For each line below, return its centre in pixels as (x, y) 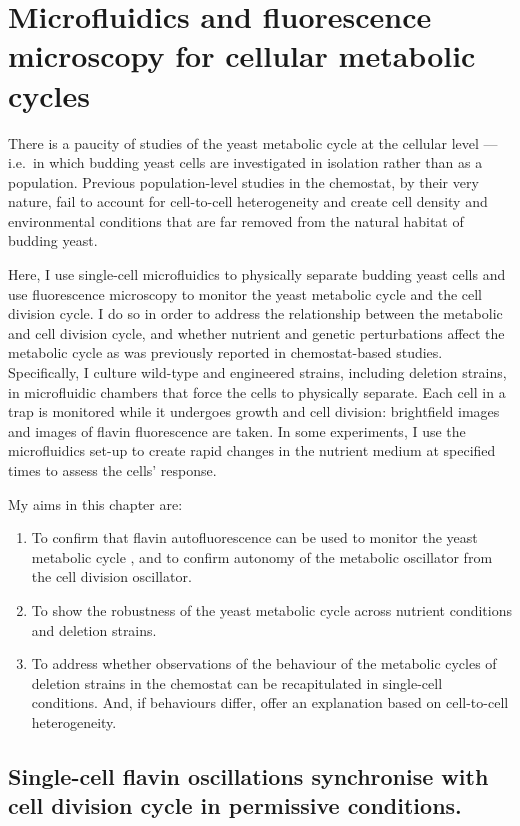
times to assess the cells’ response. (112, 470)
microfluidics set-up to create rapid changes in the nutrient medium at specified (252, 450)
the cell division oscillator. (111, 576)
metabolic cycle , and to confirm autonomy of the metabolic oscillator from (262, 556)
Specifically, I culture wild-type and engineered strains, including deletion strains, (257, 372)
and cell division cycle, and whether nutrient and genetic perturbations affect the (256, 332)
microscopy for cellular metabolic (242, 55)
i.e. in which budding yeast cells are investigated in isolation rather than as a (245, 162)
